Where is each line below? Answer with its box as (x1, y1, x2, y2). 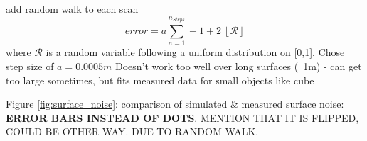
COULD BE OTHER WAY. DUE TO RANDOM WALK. (6, 124, 259, 139)
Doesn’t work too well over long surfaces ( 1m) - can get (115, 58, 362, 73)
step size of (6, 58, 54, 73)
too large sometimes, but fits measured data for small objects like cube (6, 72, 314, 87)
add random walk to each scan (6, 1, 139, 16)
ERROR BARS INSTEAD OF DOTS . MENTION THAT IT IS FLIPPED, (6, 110, 359, 125)
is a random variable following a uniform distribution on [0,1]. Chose (46, 45, 345, 60)
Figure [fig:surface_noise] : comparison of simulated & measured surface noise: (6, 96, 344, 111)
